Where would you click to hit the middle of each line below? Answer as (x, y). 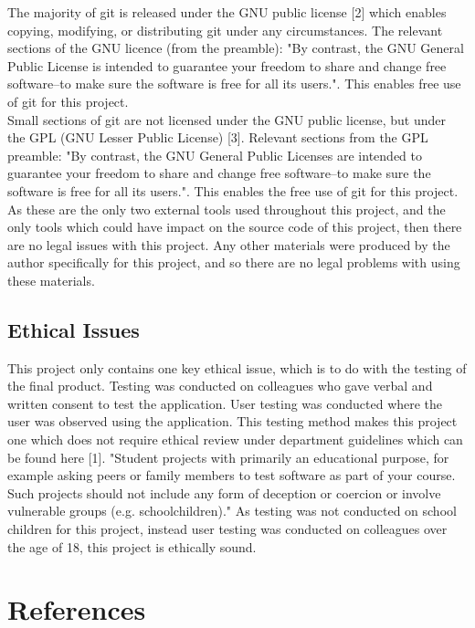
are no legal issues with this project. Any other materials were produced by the (229, 244)
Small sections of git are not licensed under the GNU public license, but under (227, 119)
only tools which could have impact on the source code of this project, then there (235, 227)
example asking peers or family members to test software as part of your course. (232, 475)
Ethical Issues (74, 329)
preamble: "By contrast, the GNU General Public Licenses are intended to (215, 155)
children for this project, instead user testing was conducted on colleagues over (227, 529)
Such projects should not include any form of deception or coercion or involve (224, 492)
